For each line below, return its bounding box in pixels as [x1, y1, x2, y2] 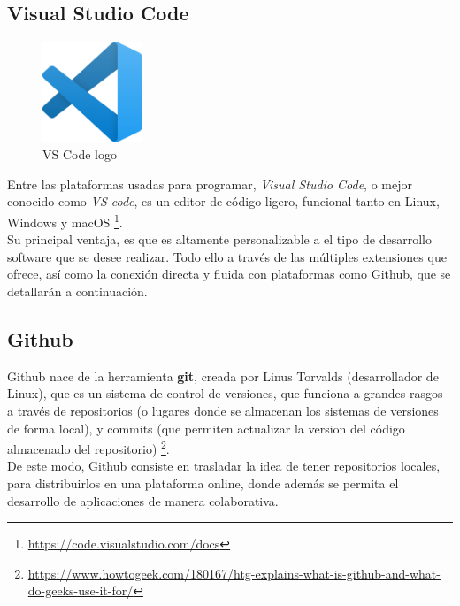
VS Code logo [42, 145, 117, 164]
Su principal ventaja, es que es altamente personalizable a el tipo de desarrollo [7, 230, 432, 249]
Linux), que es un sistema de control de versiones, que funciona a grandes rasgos [7, 384, 443, 403]
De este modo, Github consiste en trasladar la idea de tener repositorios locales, [7, 456, 441, 475]
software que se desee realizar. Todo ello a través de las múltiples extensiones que [7, 247, 447, 265]
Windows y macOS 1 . [7, 210, 123, 231]
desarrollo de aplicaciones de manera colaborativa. [7, 491, 279, 510]
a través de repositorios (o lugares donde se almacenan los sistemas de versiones [7, 401, 439, 419]
